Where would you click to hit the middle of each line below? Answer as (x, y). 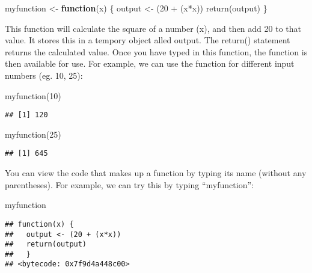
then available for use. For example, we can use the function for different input (150, 63)
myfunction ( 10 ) (33, 95)
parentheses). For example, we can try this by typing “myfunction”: (129, 184)
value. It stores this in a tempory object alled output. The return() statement (148, 40)
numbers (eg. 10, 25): (44, 75)
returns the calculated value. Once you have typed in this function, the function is (156, 51)
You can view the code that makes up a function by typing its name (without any (156, 173)
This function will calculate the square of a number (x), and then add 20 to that (153, 28)
